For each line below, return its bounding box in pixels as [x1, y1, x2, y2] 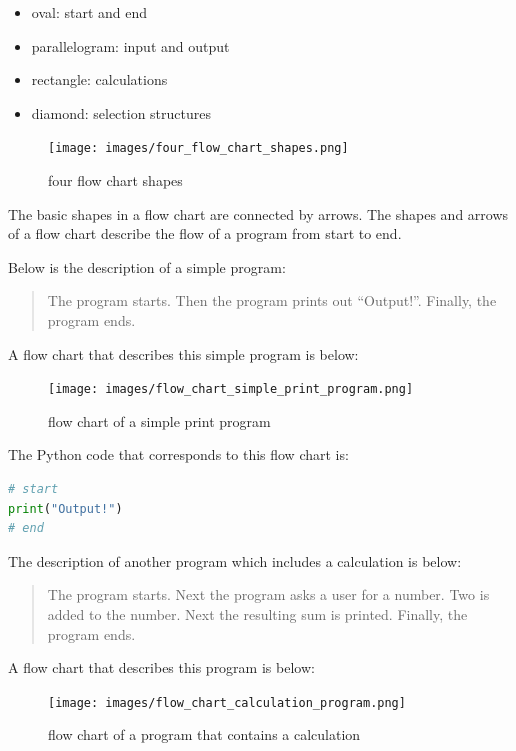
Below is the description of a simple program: [8, 256, 286, 277]
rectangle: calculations [31, 69, 168, 90]
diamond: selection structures [31, 102, 211, 123]
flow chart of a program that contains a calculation [48, 724, 361, 745]
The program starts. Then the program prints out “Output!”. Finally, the [47, 290, 497, 311]
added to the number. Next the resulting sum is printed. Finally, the [47, 604, 468, 624]
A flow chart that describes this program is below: [8, 657, 315, 678]
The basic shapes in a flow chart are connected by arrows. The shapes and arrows [8, 203, 509, 224]
